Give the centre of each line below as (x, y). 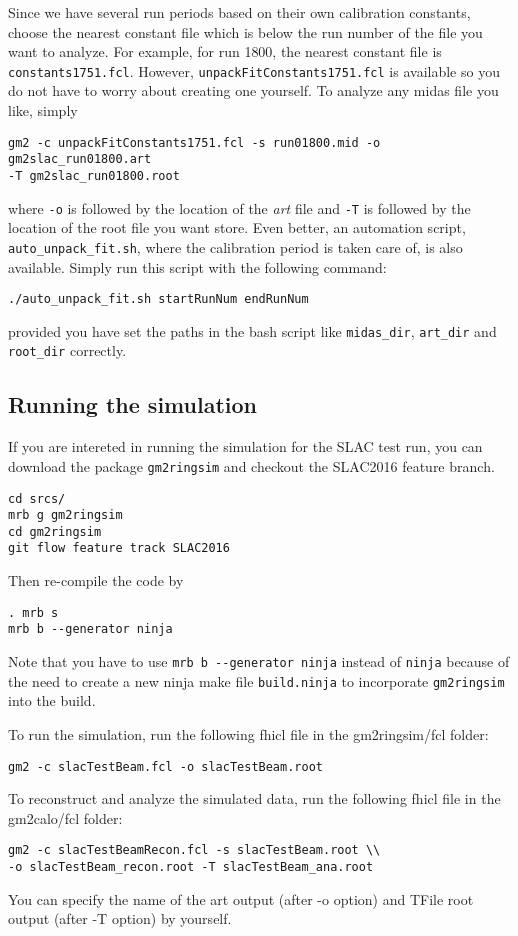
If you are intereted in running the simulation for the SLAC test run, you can (245, 446)
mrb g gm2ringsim (65, 515)
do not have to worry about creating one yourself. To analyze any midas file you (253, 90)
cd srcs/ (37, 498)
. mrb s (33, 612)
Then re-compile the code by (96, 580)
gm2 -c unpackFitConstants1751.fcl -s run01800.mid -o (194, 142)
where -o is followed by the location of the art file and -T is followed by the (239, 207)
